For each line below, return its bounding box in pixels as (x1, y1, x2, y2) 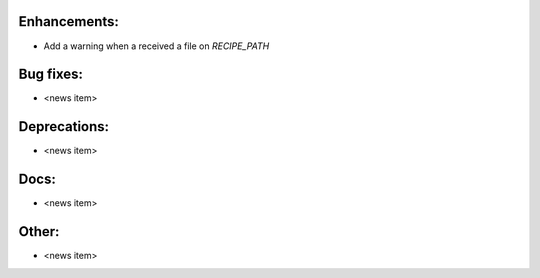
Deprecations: (18, 118, 110, 135)
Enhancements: (18, 13, 120, 30)
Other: (18, 223, 60, 240)
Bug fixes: (18, 66, 84, 83)
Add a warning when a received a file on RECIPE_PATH (43, 40, 270, 52)
